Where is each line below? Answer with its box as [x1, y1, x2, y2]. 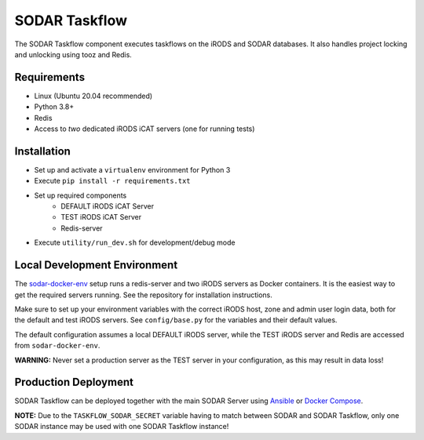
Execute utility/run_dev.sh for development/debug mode [34, 238, 236, 247]
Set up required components [34, 191, 127, 200]
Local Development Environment [14, 259, 178, 272]
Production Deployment [14, 376, 133, 389]
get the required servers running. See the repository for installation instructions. [14, 290, 272, 300]
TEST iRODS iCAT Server [60, 213, 141, 222]
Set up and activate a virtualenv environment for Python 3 [34, 165, 231, 174]
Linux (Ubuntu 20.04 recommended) [34, 91, 153, 100]
